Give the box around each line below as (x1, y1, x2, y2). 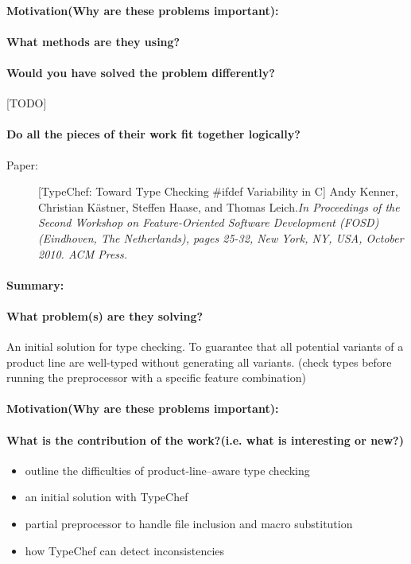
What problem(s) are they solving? (6, 307, 204, 324)
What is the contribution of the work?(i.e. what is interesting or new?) (6, 431, 404, 448)
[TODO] (6, 95, 47, 111)
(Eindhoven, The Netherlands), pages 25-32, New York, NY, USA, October (38, 229, 404, 246)
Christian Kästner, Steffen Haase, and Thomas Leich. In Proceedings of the (38, 198, 400, 215)
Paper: (6, 156, 38, 173)
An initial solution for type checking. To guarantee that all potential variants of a (6, 338, 404, 355)
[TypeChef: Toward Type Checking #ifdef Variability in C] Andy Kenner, (38, 183, 398, 200)
